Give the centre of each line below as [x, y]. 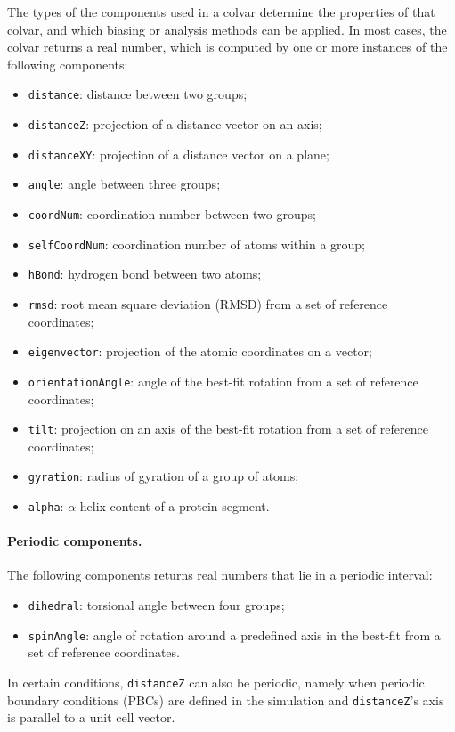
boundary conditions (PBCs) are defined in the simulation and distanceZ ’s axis [226, 699]
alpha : [46, 506]
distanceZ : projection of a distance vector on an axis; [175, 124]
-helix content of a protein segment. [173, 506]
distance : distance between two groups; [138, 94]
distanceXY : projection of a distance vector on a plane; [179, 154]
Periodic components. [75, 541]
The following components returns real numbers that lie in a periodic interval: [220, 575]
